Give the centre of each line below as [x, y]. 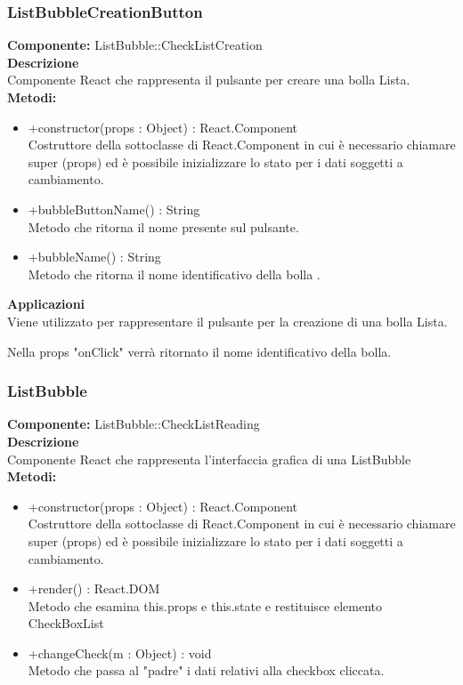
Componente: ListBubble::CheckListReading [134, 424]
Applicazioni [46, 304]
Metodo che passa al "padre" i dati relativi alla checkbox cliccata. [206, 670]
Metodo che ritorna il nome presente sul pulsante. [163, 226]
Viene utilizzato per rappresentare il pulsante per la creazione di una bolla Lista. [227, 321]
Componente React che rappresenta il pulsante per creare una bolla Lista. [209, 80]
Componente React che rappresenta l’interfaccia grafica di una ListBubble [209, 459]
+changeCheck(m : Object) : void [120, 653]
